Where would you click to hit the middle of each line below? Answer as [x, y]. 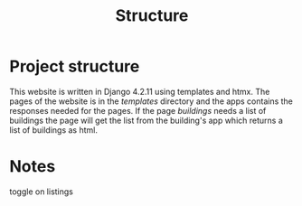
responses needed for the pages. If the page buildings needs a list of [138, 110]
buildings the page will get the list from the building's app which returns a [146, 120]
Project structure [75, 66]
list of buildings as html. [53, 130]
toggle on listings [42, 192]
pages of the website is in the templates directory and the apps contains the [151, 101]
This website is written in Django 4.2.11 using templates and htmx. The [140, 91]
